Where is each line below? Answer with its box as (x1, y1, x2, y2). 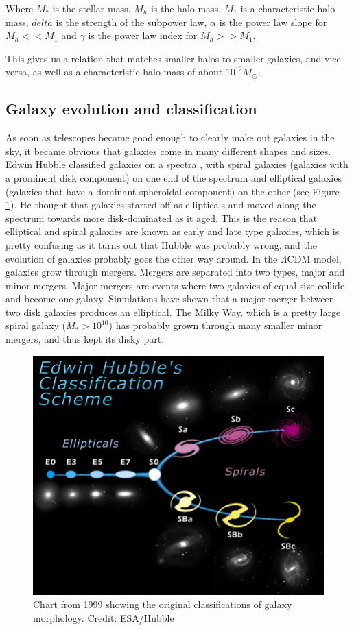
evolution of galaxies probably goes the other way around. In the (5, 251, 278, 265)
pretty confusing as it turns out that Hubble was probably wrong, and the (5, 237, 317, 252)
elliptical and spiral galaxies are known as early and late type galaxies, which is (5, 224, 340, 239)
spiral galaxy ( (5, 318, 67, 332)
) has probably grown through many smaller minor (108, 318, 322, 332)
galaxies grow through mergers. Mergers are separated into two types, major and (5, 265, 345, 279)
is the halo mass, (150, 1, 222, 15)
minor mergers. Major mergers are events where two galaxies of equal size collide (5, 278, 345, 292)
